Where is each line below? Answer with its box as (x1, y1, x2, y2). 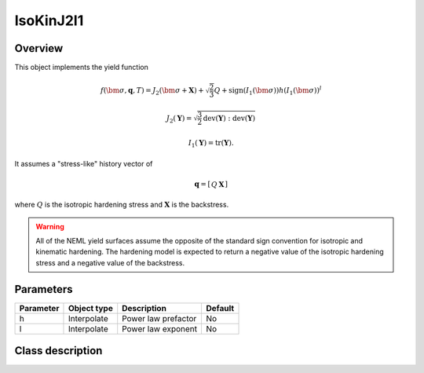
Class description (14, 344, 103, 357)
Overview (14, 42, 64, 55)
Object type (68, 302, 113, 313)
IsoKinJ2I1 (14, 12, 84, 29)
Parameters (14, 283, 73, 296)
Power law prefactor (122, 313, 197, 324)
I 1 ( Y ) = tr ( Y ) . (188, 138, 235, 149)
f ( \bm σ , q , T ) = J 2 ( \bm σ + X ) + (100, 86, 204, 97)
